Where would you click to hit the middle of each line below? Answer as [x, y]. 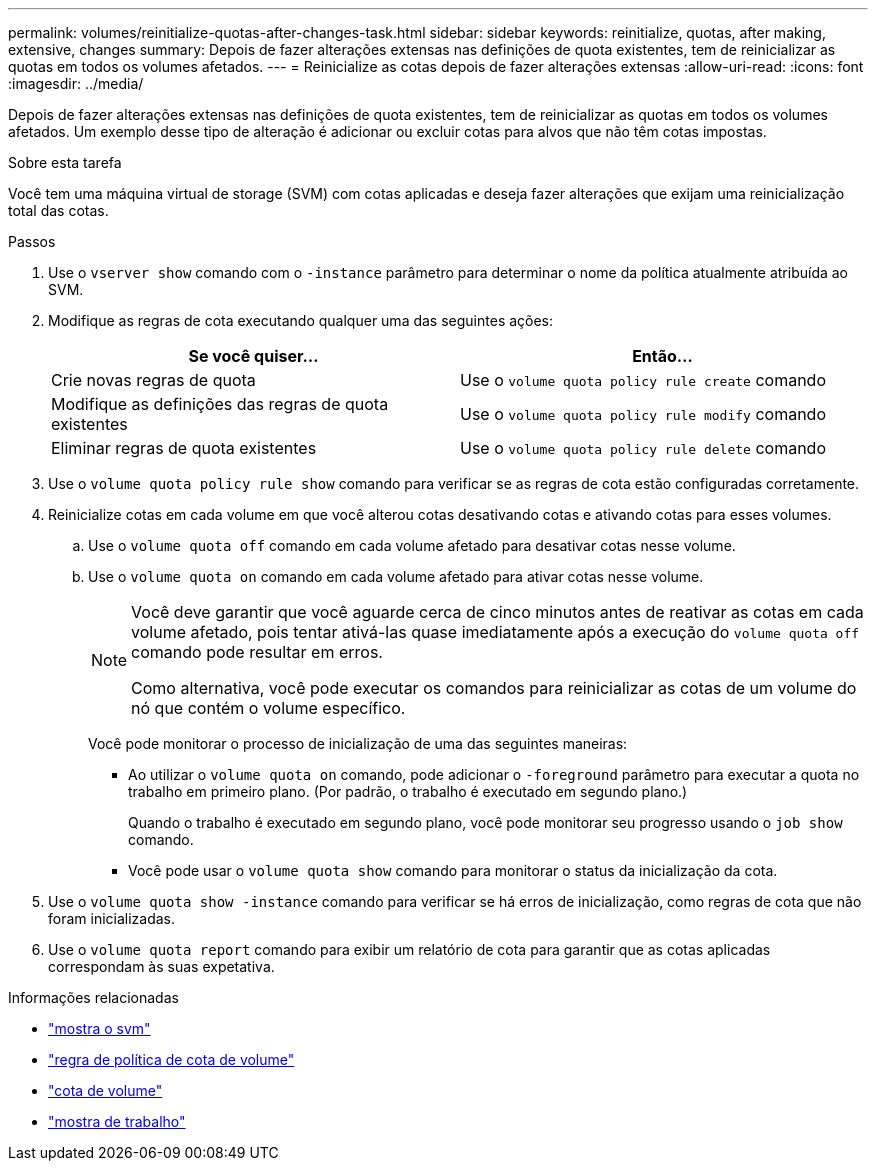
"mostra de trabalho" [117, 1121]
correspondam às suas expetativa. [161, 966]
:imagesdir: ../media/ [76, 83]
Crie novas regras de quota [153, 380]
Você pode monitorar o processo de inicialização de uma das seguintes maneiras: [358, 743]
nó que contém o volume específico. [268, 708]
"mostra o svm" [99, 1028]
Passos [32, 241]
